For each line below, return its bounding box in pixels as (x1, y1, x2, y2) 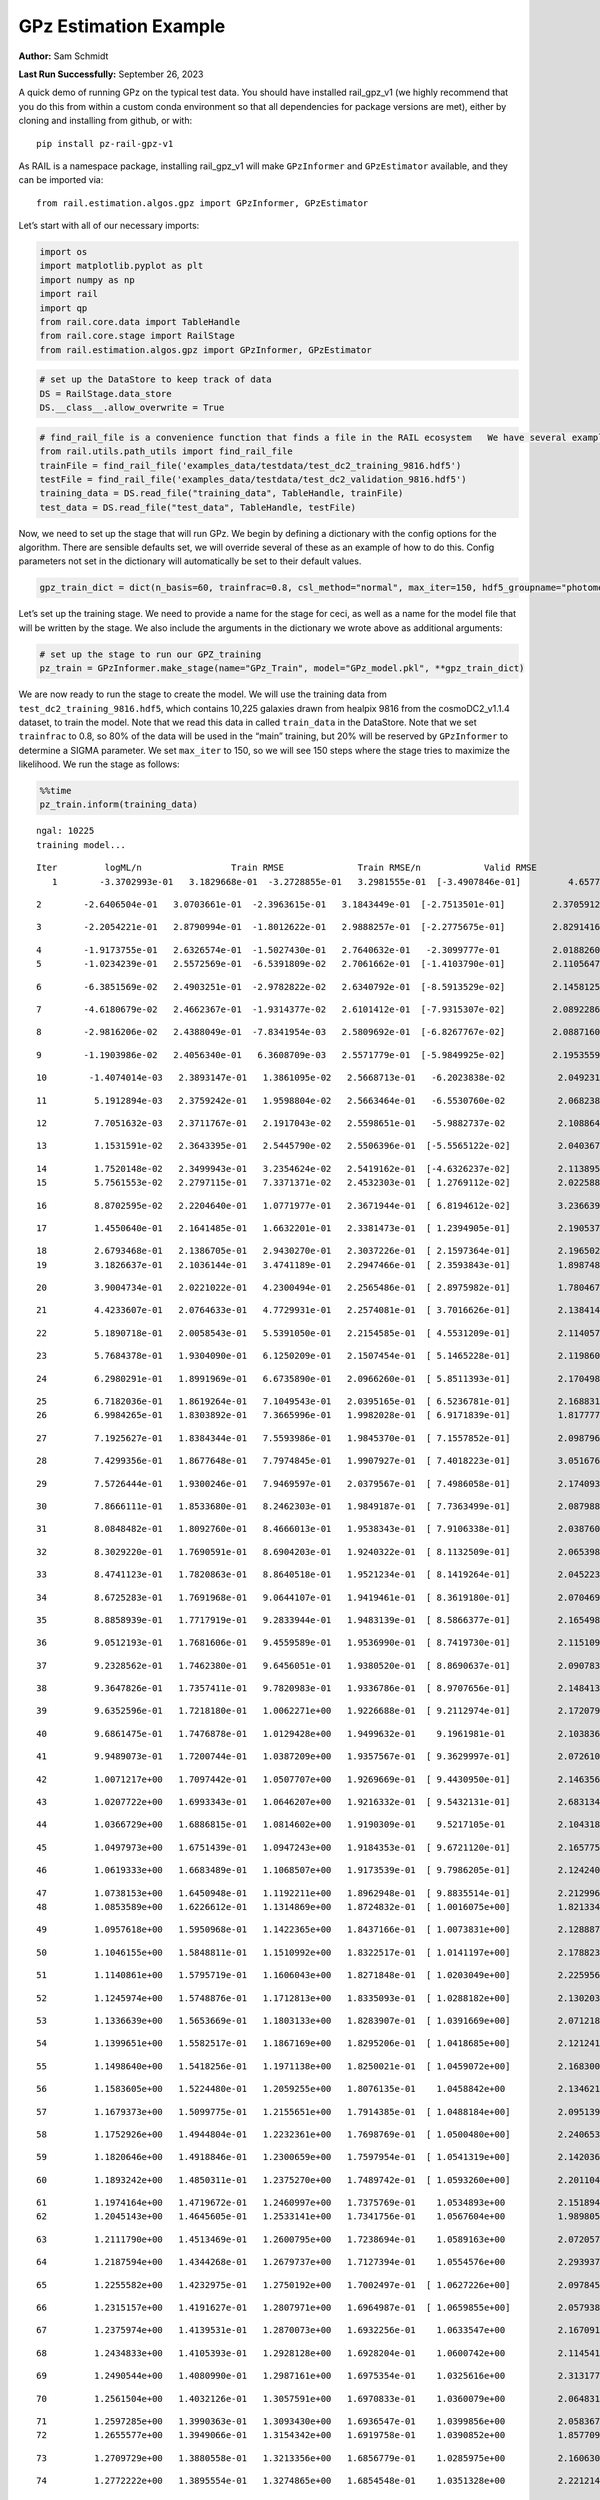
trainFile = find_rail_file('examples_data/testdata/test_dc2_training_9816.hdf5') (39, 460, 462, 471)
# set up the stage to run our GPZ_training (39, 648, 262, 660)
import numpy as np (39, 274, 135, 285)
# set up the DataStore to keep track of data (39, 374, 272, 385)
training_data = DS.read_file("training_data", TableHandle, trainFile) (39, 488, 404, 499)
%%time (39, 785, 72, 797)
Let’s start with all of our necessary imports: (18, 220, 200, 232)
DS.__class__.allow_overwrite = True (39, 402, 225, 414)
